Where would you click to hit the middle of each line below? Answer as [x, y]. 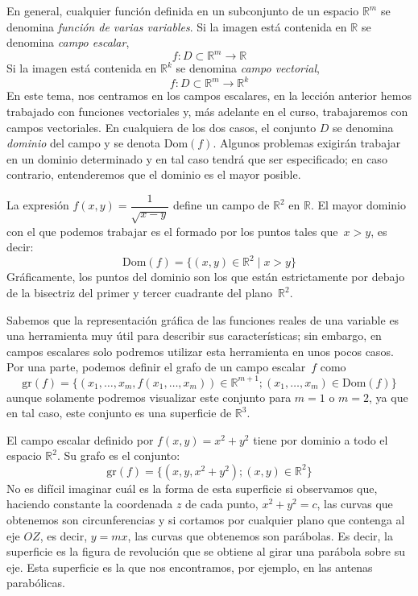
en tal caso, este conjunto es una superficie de [119, 413]
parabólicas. [36, 583]
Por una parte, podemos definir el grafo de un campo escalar [156, 367]
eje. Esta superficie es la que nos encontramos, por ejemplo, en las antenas [190, 567]
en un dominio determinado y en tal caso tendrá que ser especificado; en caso [197, 158]
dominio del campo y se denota [84, 143]
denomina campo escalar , [68, 42]
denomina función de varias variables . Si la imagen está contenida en [177, 26]
